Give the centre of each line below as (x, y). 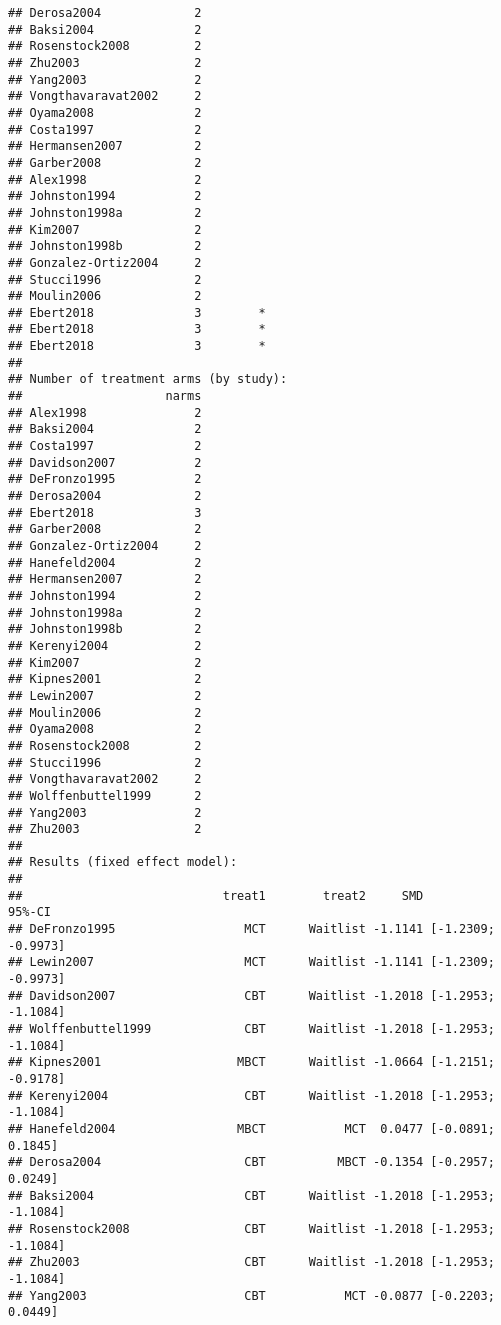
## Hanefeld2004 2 (105, 562)
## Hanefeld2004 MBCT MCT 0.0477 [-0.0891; (251, 1128)
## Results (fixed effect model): (123, 862)
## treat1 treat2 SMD (216, 895)
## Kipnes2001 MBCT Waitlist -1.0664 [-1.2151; (251, 1062)
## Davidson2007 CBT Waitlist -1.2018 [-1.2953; (251, 995)
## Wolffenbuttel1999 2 (105, 795)
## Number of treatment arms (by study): (148, 379)
